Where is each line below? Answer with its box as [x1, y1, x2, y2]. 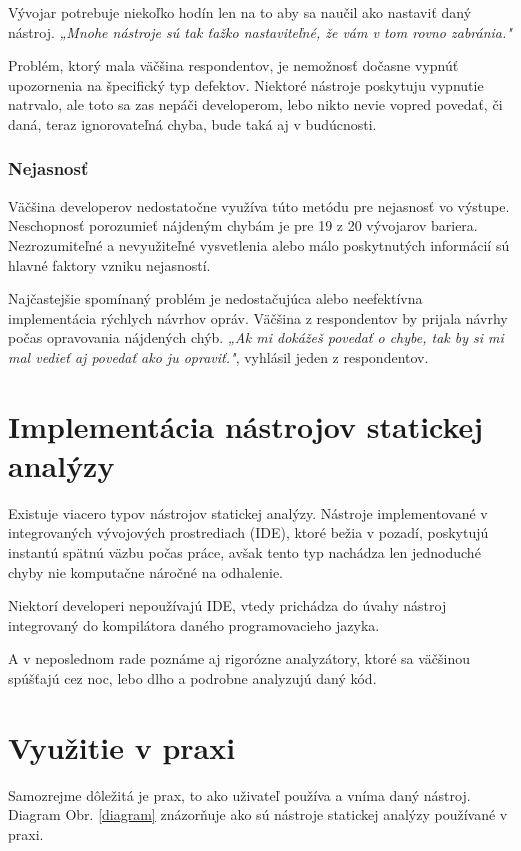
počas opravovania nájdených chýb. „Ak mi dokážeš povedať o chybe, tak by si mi [8, 327, 504, 348]
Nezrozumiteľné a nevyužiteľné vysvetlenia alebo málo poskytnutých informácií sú [8, 234, 510, 255]
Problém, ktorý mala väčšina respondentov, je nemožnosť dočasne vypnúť [8, 55, 459, 76]
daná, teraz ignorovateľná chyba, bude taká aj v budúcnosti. [8, 113, 377, 134]
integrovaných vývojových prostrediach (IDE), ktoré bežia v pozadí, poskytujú [8, 522, 489, 543]
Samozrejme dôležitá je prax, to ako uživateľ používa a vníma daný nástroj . [8, 784, 471, 805]
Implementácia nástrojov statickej [8, 405, 484, 446]
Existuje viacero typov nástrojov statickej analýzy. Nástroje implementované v [8, 502, 488, 523]
